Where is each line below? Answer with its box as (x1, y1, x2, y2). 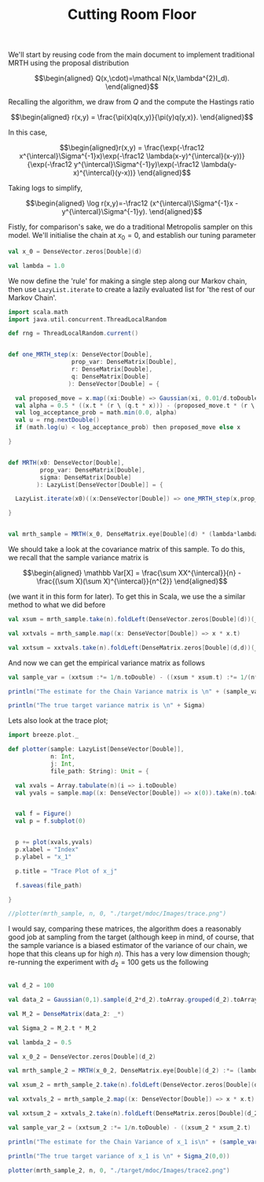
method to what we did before (8, 600, 106, 610)
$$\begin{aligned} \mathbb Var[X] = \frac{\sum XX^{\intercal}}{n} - (22, 569, 242, 578)
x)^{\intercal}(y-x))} (73, 168, 136, 178)
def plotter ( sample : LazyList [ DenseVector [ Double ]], (8, 746, 185, 754)
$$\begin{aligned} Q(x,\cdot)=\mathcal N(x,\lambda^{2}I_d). (34, 73, 230, 83)
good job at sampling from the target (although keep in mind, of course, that (8, 932, 255, 942)
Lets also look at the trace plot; (8, 716, 108, 725)
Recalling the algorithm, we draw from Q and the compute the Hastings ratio (8, 97, 255, 107)
